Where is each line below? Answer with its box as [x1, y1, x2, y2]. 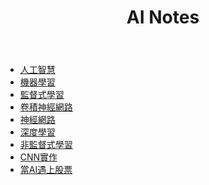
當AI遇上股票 [19, 164, 73, 176]
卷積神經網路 [19, 101, 73, 113]
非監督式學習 [19, 139, 73, 151]
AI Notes [126, 6, 200, 29]
